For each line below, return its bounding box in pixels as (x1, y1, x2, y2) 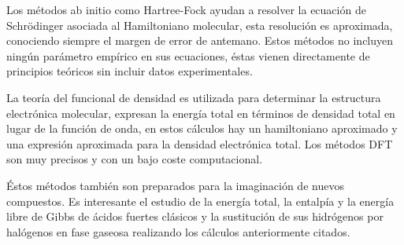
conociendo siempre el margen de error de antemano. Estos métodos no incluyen (6, 32, 394, 49)
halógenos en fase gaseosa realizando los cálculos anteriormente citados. (6, 223, 350, 240)
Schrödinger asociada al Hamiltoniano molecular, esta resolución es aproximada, (6, 16, 393, 33)
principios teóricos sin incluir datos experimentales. (6, 63, 253, 79)
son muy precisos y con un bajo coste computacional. (6, 151, 263, 167)
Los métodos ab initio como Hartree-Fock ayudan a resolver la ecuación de (6, 2, 366, 17)
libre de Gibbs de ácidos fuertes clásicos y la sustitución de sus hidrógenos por (6, 208, 384, 225)
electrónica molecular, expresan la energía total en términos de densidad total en (6, 104, 395, 121)
